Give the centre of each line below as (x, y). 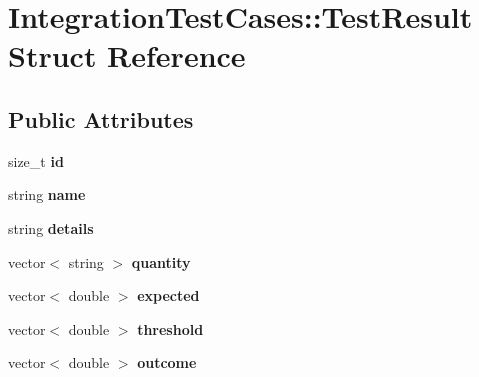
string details (51, 227)
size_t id (36, 160)
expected (168, 295)
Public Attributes (101, 118)
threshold (170, 328)
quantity (161, 261)
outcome (167, 362)
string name (47, 194)
